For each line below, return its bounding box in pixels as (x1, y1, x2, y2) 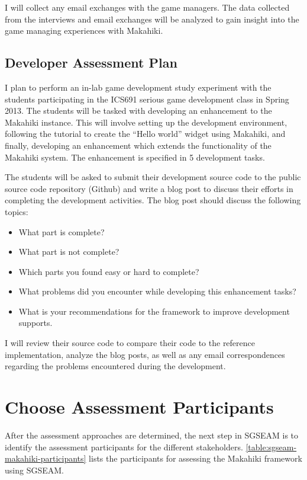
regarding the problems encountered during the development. (5, 360, 226, 372)
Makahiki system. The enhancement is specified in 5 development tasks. (5, 151, 265, 163)
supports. (18, 316, 53, 329)
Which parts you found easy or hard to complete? (18, 265, 199, 277)
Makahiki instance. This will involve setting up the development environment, (5, 116, 287, 128)
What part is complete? (18, 225, 105, 238)
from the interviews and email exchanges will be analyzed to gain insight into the (5, 12, 299, 25)
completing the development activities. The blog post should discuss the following (5, 194, 301, 206)
